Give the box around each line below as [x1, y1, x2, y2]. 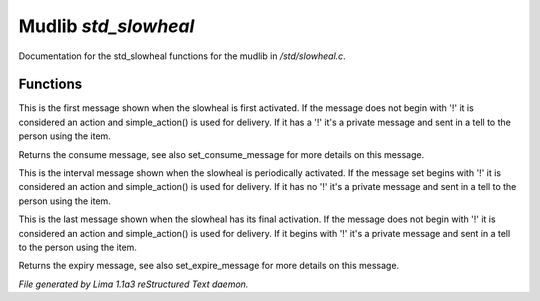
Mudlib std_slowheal [18, 15, 195, 37]
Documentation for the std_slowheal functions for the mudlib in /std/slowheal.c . [18, 50, 347, 62]
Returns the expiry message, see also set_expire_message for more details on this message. [18, 260, 400, 272]
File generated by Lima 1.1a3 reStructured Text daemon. [18, 278, 249, 290]
